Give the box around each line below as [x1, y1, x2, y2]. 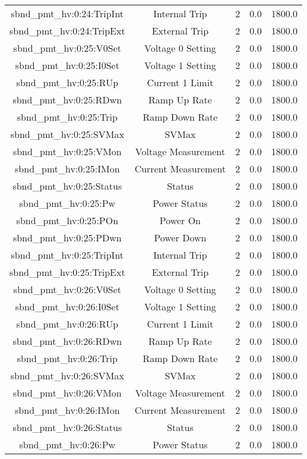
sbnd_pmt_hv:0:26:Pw [19, 438, 116, 451]
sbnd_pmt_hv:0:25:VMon [12, 144, 122, 158]
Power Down [154, 231, 207, 244]
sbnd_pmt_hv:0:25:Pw [19, 196, 116, 210]
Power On [159, 213, 201, 227]
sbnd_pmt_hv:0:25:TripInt [11, 248, 124, 262]
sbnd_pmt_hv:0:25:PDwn [12, 231, 122, 244]
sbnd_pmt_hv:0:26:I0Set [15, 300, 119, 313]
